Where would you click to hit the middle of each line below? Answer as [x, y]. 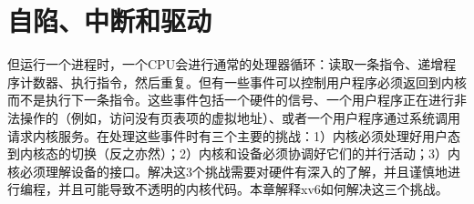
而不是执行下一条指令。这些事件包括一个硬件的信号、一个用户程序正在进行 [231, 100]
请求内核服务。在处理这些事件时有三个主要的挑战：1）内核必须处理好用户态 [234, 135]
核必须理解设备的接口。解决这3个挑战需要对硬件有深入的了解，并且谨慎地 [227, 171]
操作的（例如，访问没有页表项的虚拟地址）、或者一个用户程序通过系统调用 [240, 117]
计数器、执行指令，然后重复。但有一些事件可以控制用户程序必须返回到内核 [243, 82]
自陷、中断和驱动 [110, 20]
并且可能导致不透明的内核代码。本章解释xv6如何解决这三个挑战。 [253, 189]
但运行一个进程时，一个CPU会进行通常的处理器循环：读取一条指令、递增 [226, 64]
